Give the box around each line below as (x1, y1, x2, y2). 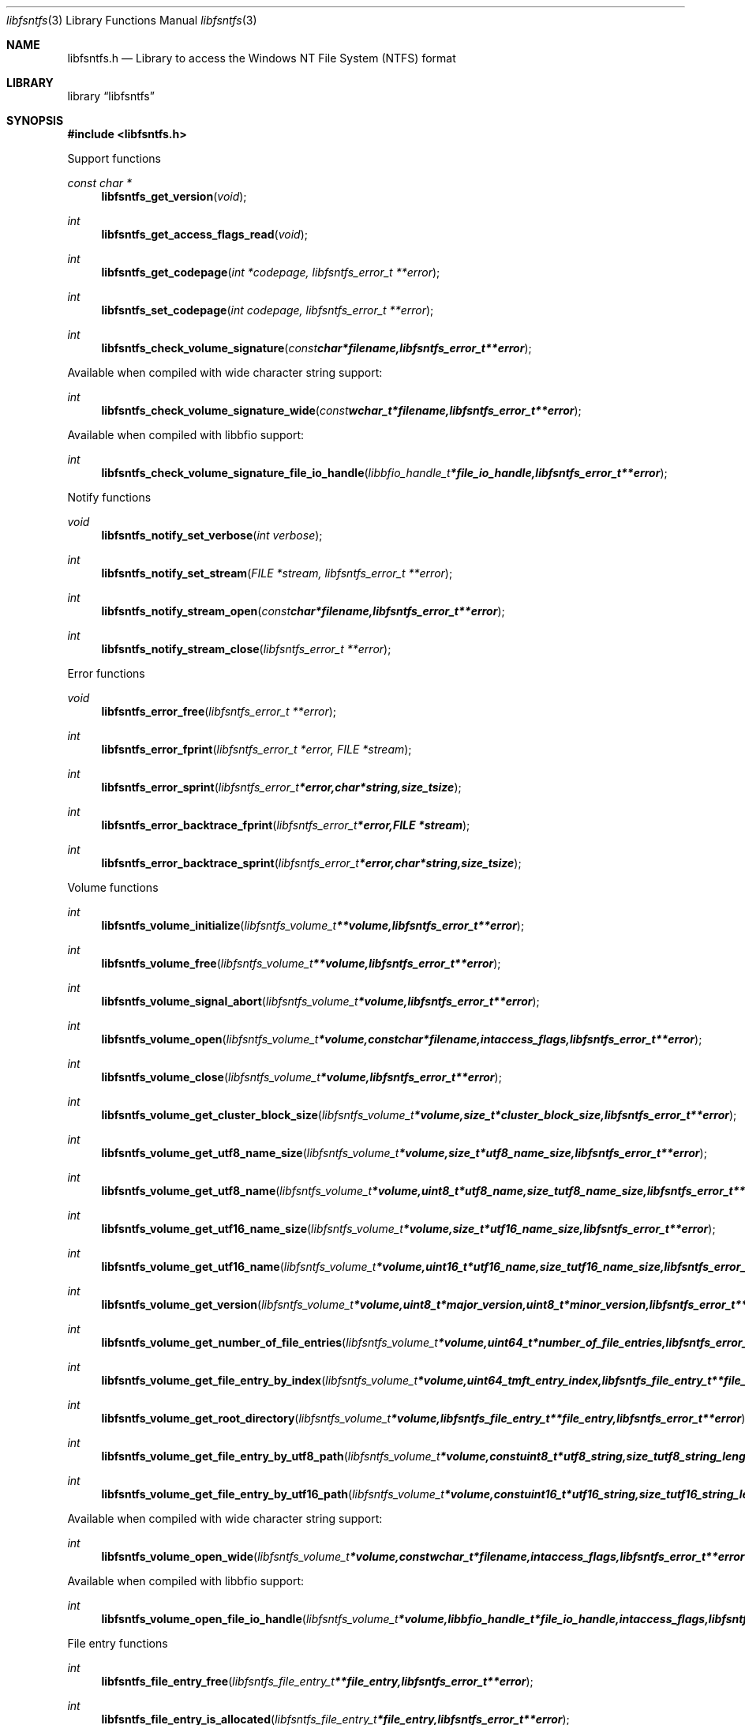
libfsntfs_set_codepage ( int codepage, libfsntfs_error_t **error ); (101, 303, 434, 317)
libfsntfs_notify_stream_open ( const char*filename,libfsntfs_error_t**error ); (101, 604, 505, 618)
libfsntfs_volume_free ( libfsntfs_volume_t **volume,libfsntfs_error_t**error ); (101, 956, 501, 970)
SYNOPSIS (6, 114, 64, 127)
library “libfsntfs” (67, 89, 155, 103)
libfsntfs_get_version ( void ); (101, 190, 247, 203)
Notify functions (67, 490, 152, 504)
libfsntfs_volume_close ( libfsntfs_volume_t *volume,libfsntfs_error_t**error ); (101, 1070, 502, 1084)
